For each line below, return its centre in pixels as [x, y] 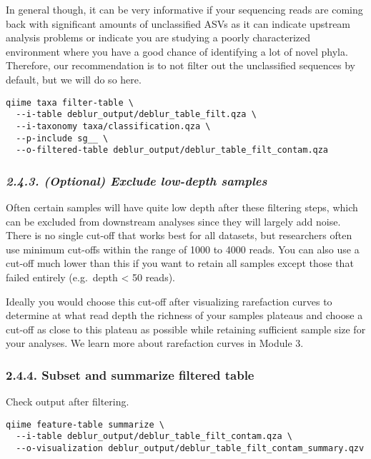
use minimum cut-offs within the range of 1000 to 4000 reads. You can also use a [183, 249]
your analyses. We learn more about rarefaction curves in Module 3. [155, 343]
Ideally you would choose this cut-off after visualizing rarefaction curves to [169, 301]
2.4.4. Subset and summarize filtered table [130, 374]
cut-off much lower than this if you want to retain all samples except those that [180, 263]
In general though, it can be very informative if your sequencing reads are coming [184, 9]
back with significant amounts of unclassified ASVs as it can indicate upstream [178, 23]
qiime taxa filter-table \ [70, 102]
